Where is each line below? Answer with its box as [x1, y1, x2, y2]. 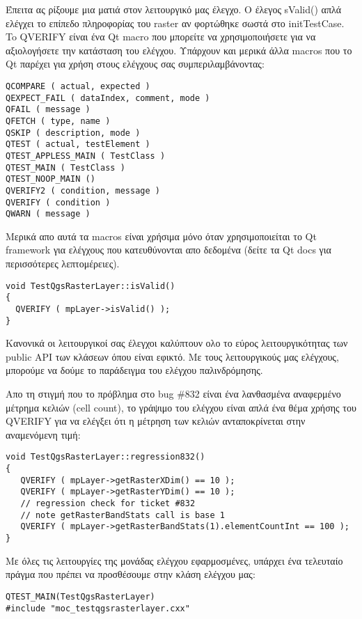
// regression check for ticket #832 [20, 499, 196, 509]
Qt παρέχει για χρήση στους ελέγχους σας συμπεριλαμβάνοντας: [6, 56, 265, 71]
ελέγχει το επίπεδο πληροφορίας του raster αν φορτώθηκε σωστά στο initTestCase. [6, 15, 345, 30]
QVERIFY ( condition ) [6, 197, 111, 207]
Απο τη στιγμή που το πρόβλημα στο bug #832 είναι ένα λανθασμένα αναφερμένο [6, 386, 341, 401]
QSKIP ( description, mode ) [6, 127, 141, 138]
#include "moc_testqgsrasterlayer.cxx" [6, 603, 190, 613]
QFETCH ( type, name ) [6, 116, 111, 126]
